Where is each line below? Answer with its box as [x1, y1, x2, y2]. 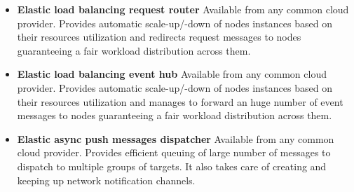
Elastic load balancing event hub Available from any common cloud [17, 67, 327, 81]
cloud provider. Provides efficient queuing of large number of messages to [17, 145, 331, 160]
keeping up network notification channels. [17, 172, 196, 187]
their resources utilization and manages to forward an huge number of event [17, 94, 343, 109]
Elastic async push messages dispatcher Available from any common [17, 131, 334, 146]
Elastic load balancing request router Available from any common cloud [17, 2, 349, 16]
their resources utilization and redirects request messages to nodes [17, 29, 301, 44]
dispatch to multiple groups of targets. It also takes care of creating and [17, 158, 327, 173]
